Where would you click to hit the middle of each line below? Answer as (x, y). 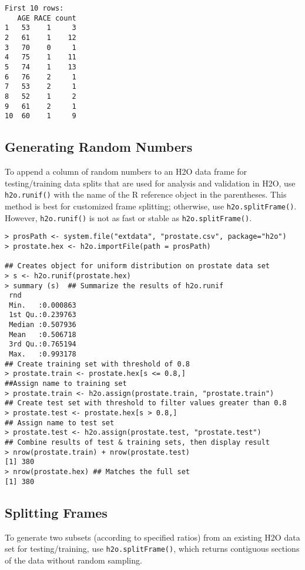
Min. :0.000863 (43, 305)
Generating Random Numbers (99, 147)
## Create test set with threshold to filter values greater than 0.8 (146, 403)
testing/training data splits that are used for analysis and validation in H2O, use (150, 183)
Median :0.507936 (43, 325)
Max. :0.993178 (43, 354)
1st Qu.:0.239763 (43, 315)
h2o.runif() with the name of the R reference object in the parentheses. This (146, 194)
